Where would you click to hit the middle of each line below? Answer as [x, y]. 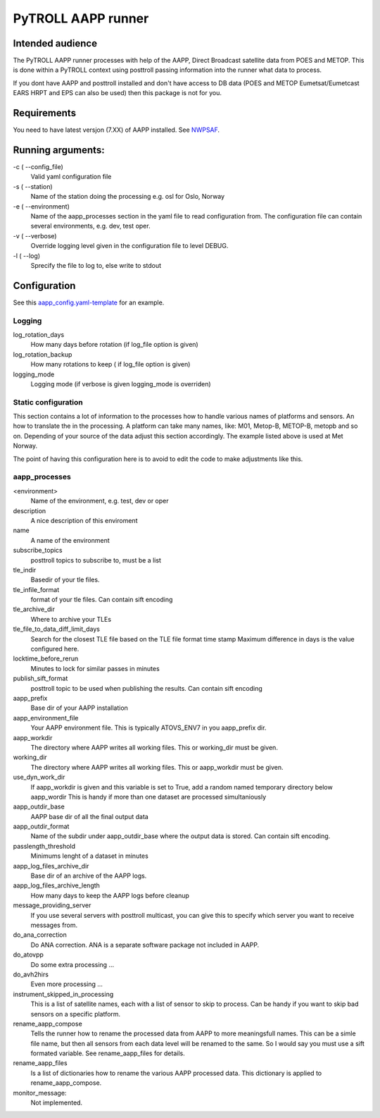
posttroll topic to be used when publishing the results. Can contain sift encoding [147, 688]
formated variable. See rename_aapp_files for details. [108, 1053]
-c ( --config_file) [38, 167]
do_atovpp [28, 954]
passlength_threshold [44, 846]
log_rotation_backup [43, 354]
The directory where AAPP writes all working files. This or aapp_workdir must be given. [157, 767]
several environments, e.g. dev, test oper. [90, 226]
